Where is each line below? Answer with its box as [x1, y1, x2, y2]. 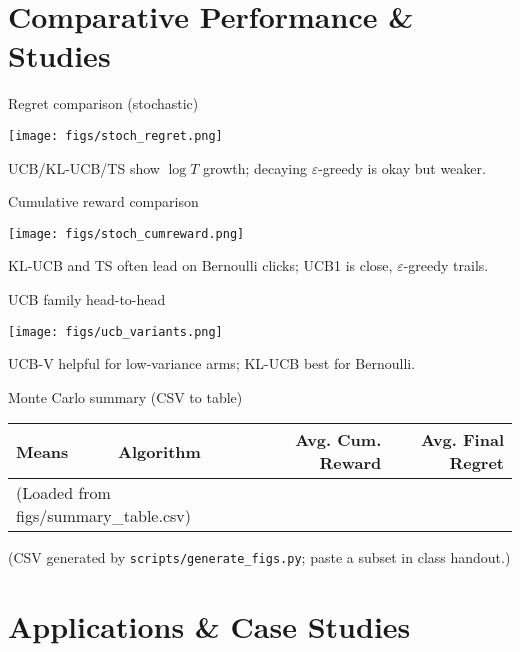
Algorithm [118, 439, 201, 463]
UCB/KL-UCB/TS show [8, 157, 160, 178]
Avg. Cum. [295, 428, 382, 452]
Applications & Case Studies [8, 606, 411, 647]
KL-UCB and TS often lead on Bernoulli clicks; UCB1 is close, [8, 255, 393, 276]
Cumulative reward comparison [8, 191, 199, 212]
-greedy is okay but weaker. [318, 157, 486, 178]
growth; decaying [203, 157, 307, 178]
